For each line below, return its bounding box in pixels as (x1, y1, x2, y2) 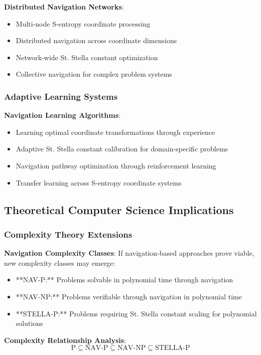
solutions (16, 318, 43, 328)
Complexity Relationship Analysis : (4, 334, 126, 345)
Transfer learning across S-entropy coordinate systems (16, 177, 182, 188)
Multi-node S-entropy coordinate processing (16, 18, 151, 29)
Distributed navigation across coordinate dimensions (16, 35, 177, 46)
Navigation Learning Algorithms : (4, 110, 120, 120)
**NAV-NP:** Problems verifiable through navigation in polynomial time (16, 291, 242, 301)
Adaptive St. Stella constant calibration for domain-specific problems (16, 143, 228, 154)
